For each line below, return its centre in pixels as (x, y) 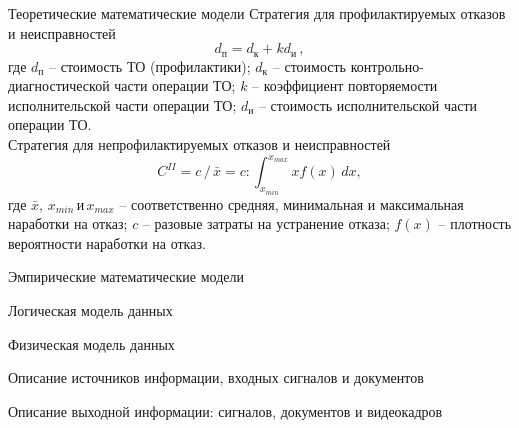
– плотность (475, 223)
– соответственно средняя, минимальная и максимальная (291, 203)
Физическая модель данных (91, 343)
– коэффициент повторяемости (345, 85)
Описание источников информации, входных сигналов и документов (216, 377)
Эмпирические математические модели (126, 276)
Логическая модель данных (90, 309)
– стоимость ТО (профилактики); (150, 65)
